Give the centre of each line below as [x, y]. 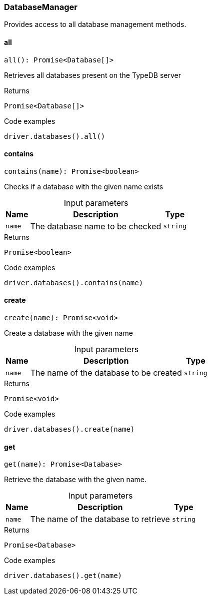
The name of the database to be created [106, 373]
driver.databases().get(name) [63, 576]
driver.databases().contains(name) [74, 283]
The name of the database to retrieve [100, 519]
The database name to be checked [96, 226]
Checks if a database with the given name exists [84, 186]
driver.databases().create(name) [69, 429]
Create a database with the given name [68, 333]
